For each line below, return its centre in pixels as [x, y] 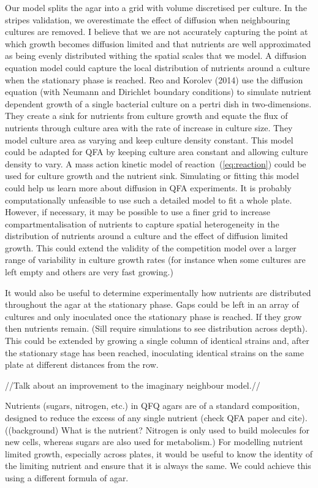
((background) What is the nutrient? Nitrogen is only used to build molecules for [157, 429]
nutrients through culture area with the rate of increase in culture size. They [149, 127]
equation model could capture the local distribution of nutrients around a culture [157, 67]
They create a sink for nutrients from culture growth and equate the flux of [146, 116]
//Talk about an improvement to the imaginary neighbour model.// [133, 385]
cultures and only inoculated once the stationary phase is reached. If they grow [153, 316]
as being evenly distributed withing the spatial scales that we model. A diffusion [156, 55]
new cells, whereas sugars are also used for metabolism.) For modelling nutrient [154, 442]
